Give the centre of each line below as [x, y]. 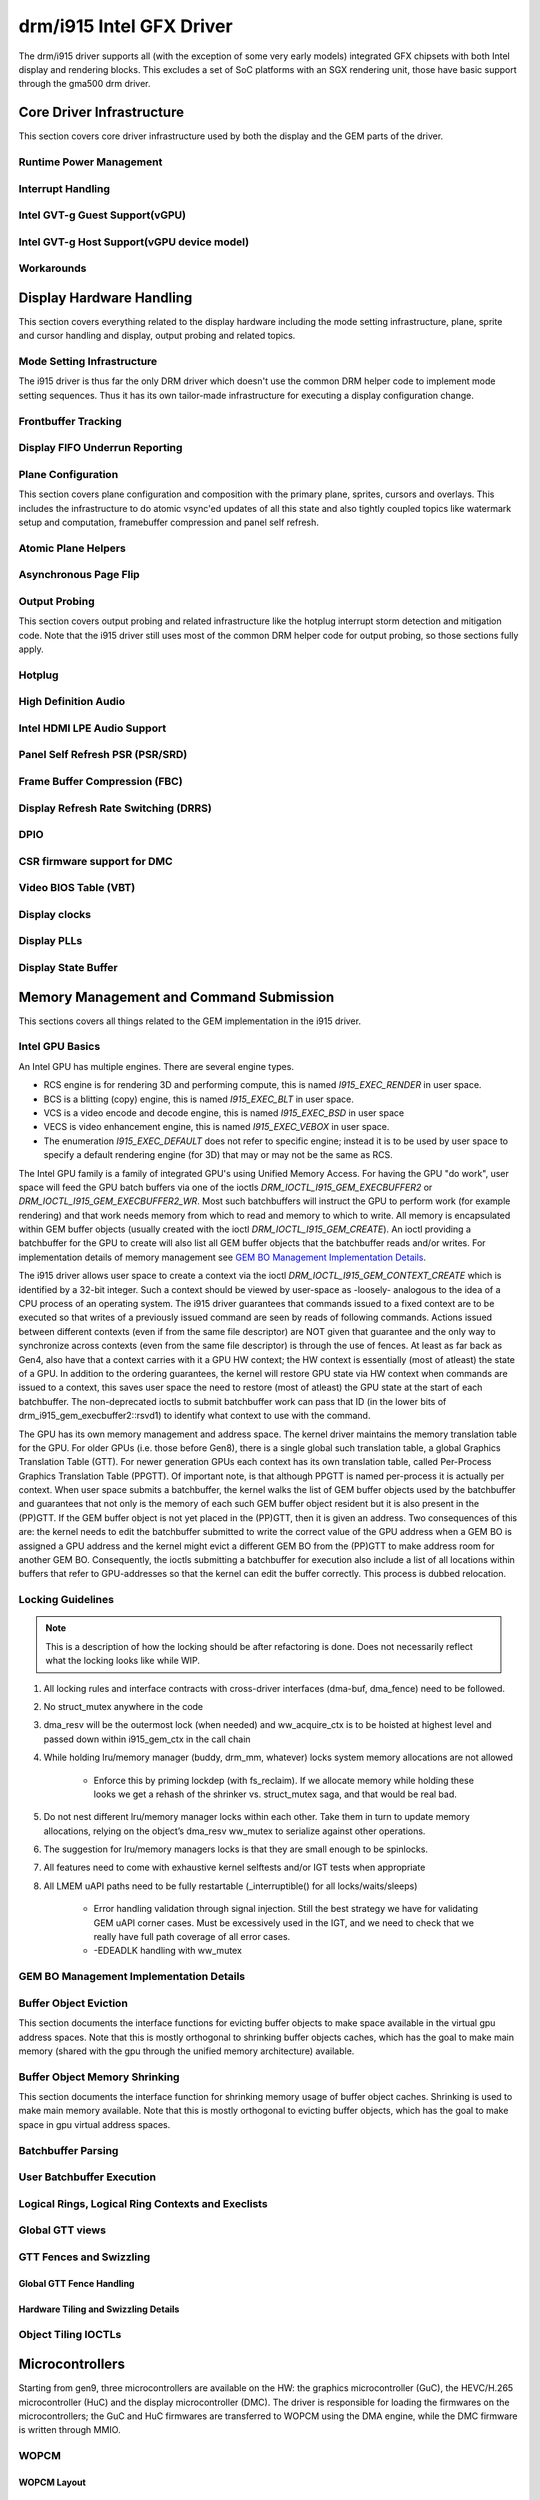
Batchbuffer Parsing [68, 2150]
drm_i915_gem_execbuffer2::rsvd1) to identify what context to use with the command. [194, 1416]
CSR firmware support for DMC [96, 861]
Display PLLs [50, 941]
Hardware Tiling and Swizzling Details [99, 2309]
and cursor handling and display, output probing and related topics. [157, 336]
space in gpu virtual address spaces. [94, 2124]
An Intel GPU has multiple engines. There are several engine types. [156, 1066]
